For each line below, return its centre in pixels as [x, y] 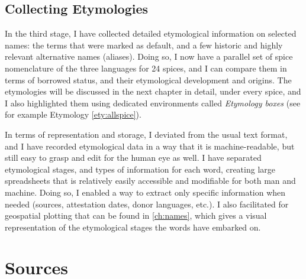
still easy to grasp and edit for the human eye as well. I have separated [133, 158]
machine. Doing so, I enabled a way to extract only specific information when [145, 192]
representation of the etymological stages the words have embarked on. [133, 227]
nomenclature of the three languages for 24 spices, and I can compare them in [146, 68]
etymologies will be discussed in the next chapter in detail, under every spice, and [153, 91]
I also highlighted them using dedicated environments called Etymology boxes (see [153, 103]
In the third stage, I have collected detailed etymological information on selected [151, 33]
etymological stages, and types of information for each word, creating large [140, 169]
